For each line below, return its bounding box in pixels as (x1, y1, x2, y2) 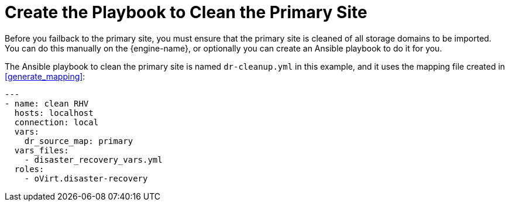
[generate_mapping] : (5, 71, 85, 81)
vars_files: (14, 145, 69, 155)
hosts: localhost (14, 108, 94, 118)
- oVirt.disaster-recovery (24, 173, 148, 183)
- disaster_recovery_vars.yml (24, 154, 163, 164)
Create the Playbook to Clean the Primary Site (5, 2, 367, 22)
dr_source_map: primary (24, 136, 133, 146)
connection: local (14, 117, 99, 127)
